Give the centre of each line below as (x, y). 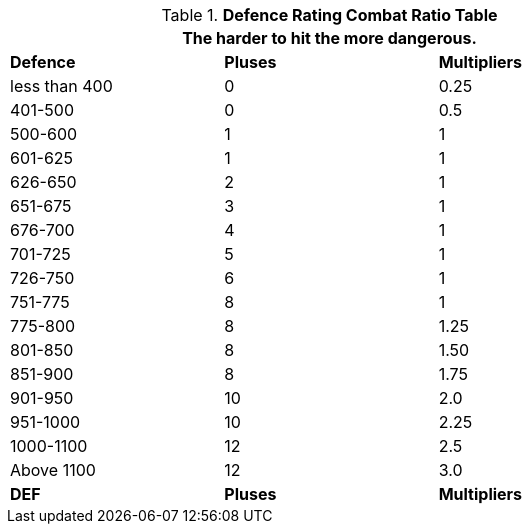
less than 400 (61, 86)
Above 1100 (53, 470)
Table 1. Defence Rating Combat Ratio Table (329, 15)
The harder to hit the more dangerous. (329, 38)
